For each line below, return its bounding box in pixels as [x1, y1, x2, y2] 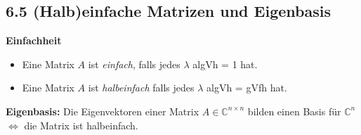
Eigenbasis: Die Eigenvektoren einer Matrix [6, 103, 199, 118]
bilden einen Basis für [247, 103, 341, 118]
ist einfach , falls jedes [88, 56, 180, 71]
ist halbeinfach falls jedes [88, 80, 195, 95]
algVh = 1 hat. [192, 56, 258, 71]
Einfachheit [6, 33, 62, 48]
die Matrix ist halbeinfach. [24, 117, 138, 132]
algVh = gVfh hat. [206, 80, 287, 95]
